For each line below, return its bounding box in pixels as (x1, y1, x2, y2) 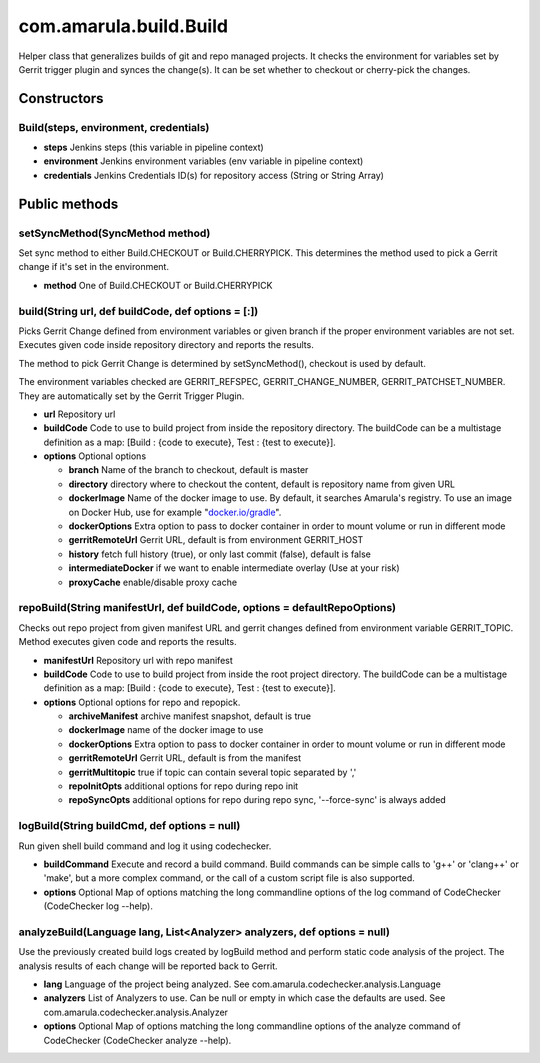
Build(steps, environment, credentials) (18, 120, 210, 134)
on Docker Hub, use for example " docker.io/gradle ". (68, 506, 282, 518)
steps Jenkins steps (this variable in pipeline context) (43, 141, 264, 154)
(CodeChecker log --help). (43, 900, 154, 912)
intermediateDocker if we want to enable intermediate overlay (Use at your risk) (68, 562, 400, 574)
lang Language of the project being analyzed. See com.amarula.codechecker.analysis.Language (43, 978, 442, 990)
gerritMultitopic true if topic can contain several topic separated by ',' (68, 766, 357, 778)
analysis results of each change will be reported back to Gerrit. (18, 960, 279, 972)
